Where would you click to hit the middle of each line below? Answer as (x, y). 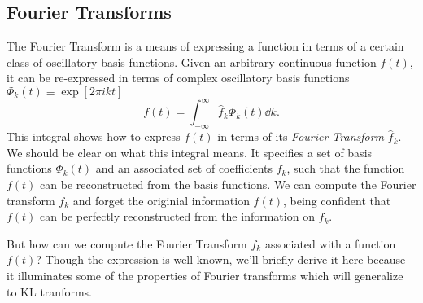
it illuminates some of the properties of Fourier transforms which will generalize (205, 276)
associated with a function (330, 243)
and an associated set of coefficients (184, 168)
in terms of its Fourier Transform (301, 136)
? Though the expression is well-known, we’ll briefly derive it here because (221, 259)
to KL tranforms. (49, 291)
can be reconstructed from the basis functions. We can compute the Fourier (228, 184)
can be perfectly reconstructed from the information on (177, 216)
